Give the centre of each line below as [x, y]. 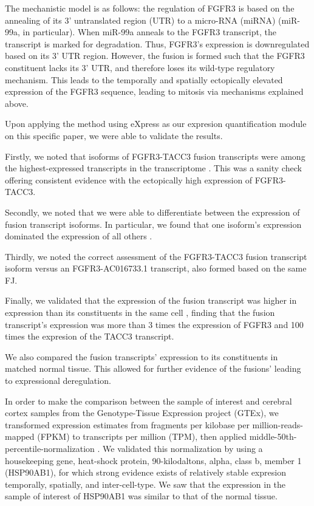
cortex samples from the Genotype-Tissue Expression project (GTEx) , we [142, 413]
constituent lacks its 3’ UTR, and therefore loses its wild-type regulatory [140, 67]
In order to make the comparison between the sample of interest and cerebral [148, 401]
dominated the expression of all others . [79, 236]
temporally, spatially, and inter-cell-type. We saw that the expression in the [145, 484]
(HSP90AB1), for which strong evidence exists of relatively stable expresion [145, 472]
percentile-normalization [50, 448]
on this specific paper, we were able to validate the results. [114, 135]
